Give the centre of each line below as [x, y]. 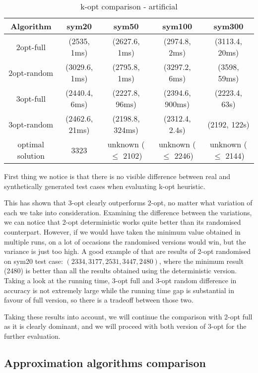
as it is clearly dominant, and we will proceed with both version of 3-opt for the [125, 326]
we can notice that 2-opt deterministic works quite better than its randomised [123, 222]
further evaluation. [32, 336]
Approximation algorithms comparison [105, 362]
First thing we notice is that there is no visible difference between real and [117, 176]
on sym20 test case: [33, 261]
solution [31, 155]
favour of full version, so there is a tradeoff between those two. [99, 300]
